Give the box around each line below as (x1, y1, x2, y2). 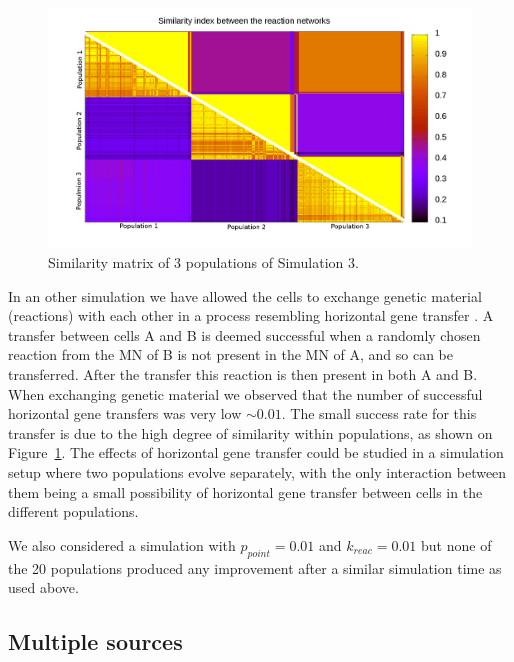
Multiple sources (8, 626, 183, 657)
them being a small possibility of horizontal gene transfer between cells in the (8, 481, 483, 502)
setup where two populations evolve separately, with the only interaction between (8, 461, 507, 482)
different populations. (8, 501, 139, 522)
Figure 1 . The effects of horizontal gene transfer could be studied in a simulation (8, 442, 504, 463)
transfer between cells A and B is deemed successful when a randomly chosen (8, 324, 481, 345)
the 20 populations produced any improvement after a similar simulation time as (8, 557, 502, 578)
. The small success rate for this (281, 403, 477, 424)
